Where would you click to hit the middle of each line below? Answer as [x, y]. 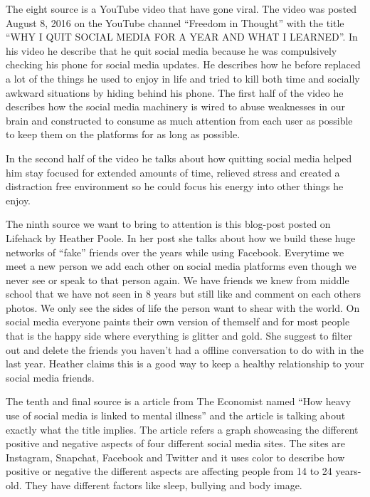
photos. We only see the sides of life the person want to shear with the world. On [183, 307]
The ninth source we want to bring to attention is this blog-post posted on [168, 224]
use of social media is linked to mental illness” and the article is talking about [176, 415]
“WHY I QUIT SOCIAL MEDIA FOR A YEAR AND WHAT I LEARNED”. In [182, 37]
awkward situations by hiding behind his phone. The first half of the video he [175, 92]
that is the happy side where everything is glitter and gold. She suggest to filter [179, 336]
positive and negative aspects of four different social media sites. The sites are [176, 443]
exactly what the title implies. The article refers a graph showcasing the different [182, 429]
